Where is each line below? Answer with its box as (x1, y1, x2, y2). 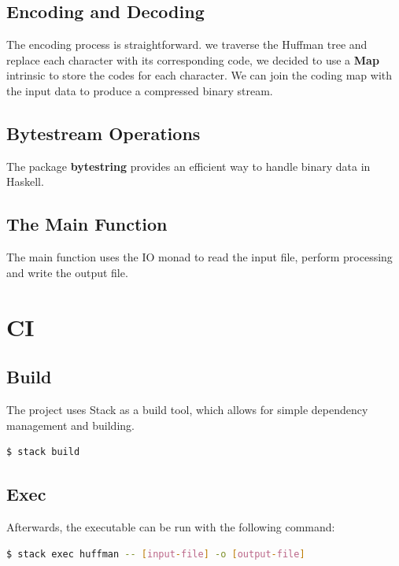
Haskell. (6, 173, 44, 190)
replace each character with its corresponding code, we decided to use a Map (6, 51, 379, 68)
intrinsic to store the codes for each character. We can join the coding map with (6, 67, 393, 83)
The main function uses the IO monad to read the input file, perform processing (6, 249, 393, 265)
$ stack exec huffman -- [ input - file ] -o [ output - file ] (6, 548, 305, 560)
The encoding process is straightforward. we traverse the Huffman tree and (6, 36, 368, 53)
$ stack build (6, 446, 80, 458)
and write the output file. (6, 264, 128, 280)
